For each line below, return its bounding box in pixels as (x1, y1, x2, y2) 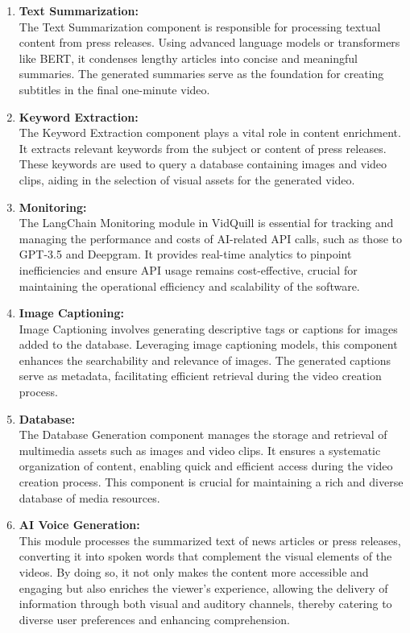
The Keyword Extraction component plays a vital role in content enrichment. (19, 124, 401, 141)
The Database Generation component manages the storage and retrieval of (19, 426, 387, 443)
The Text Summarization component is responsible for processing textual (19, 18, 381, 35)
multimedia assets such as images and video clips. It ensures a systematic (19, 441, 381, 458)
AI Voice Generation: (19, 516, 140, 533)
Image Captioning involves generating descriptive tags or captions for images (19, 320, 398, 337)
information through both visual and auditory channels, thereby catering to (19, 595, 392, 612)
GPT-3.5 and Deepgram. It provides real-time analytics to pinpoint (19, 246, 352, 263)
